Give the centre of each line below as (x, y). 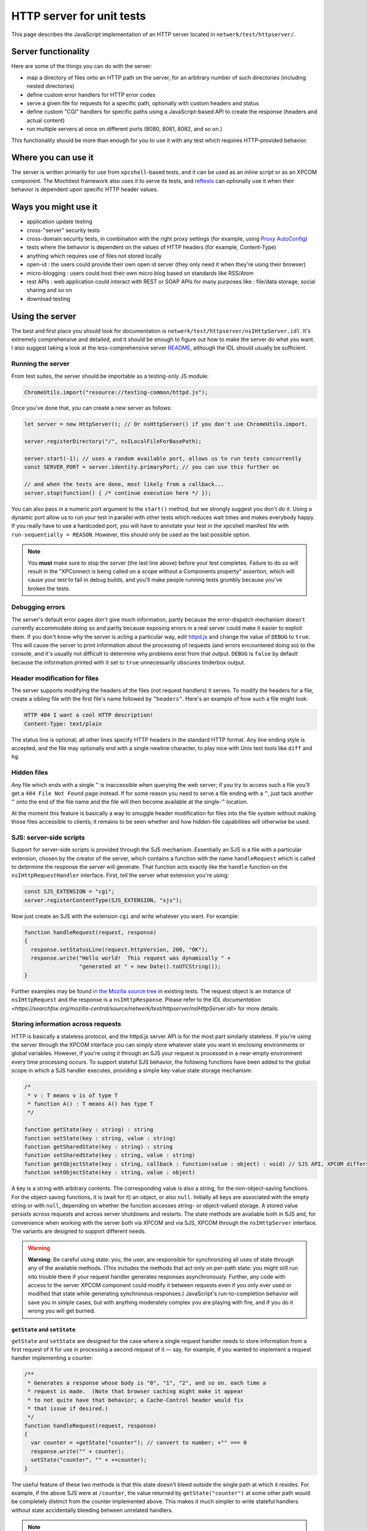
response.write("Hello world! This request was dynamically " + (131, 958)
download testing (48, 299)
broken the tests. (49, 589)
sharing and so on (50, 290)
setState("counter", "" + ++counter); (89, 1460)
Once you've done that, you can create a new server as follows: (92, 408)
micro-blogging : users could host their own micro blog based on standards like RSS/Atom (140, 273)
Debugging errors (38, 608)
